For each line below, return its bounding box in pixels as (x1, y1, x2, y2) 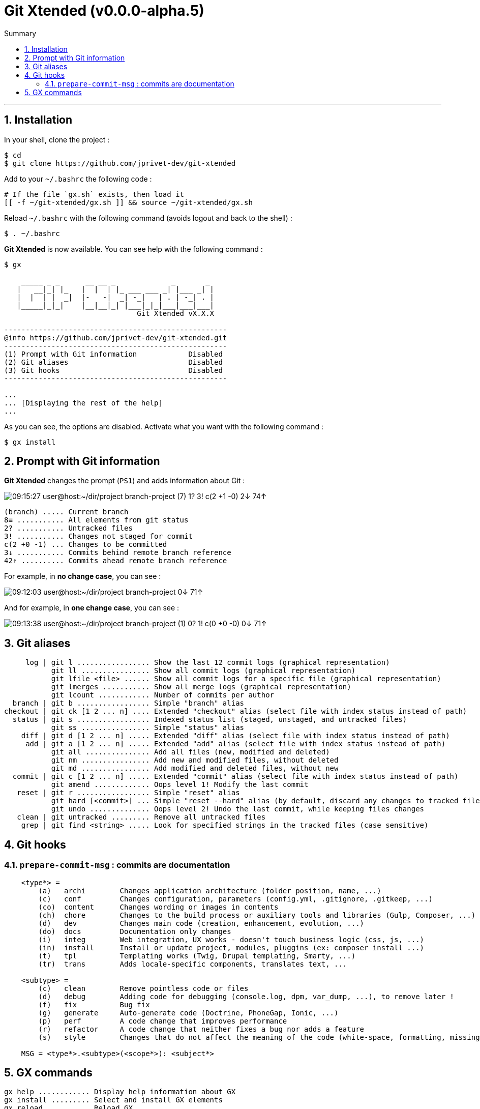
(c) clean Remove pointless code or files (38, 984, 249, 993)
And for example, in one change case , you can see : (4, 603, 179, 612)
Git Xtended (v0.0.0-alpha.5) (4, 2, 204, 19)
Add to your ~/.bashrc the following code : (4, 174, 152, 183)
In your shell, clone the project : (4, 135, 110, 144)
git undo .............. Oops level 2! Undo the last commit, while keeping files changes (51, 805, 425, 813)
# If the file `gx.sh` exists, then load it (4, 190, 185, 198)
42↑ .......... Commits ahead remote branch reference (4, 557, 227, 565)
